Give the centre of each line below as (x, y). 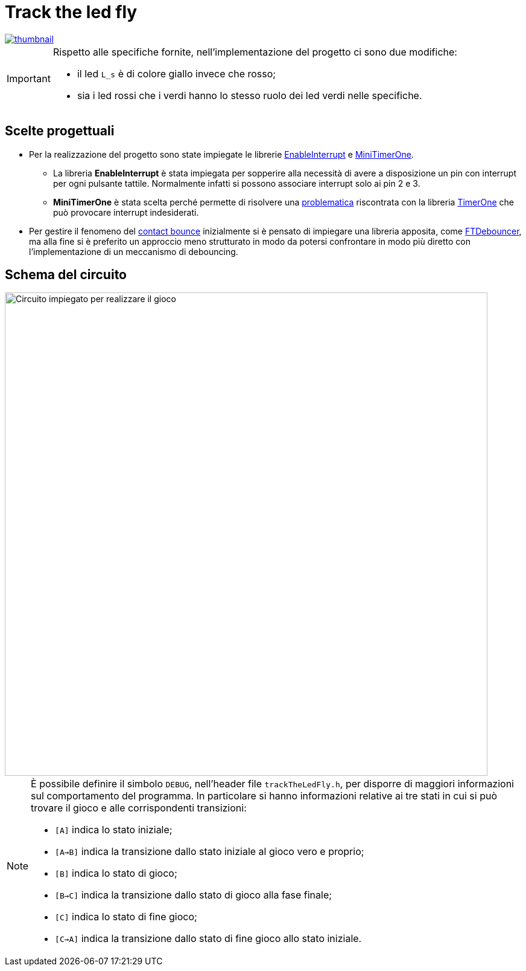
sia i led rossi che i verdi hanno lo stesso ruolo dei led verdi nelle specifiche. (249, 95)
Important (29, 78)
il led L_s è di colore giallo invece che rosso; (176, 73)
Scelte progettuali (60, 131)
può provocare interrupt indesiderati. (126, 212)
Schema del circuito (66, 275)
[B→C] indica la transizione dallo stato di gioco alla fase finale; (194, 895)
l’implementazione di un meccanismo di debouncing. (134, 251)
